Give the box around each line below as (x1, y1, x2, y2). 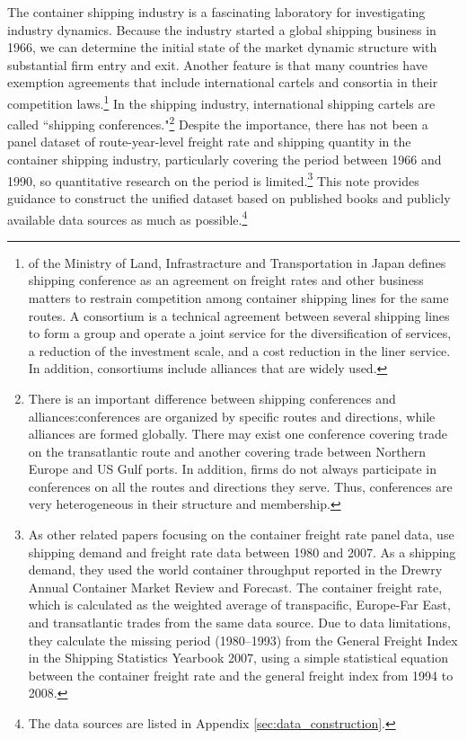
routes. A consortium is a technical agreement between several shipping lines (28, 306, 450, 325)
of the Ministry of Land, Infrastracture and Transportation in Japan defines (28, 253, 446, 272)
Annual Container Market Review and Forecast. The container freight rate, (28, 577, 443, 596)
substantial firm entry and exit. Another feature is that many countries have (7, 55, 427, 74)
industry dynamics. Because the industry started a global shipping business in (7, 20, 436, 39)
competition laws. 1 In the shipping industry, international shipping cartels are (7, 91, 436, 112)
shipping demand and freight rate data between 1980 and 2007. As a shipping (28, 542, 456, 561)
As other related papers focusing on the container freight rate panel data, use (28, 525, 454, 544)
